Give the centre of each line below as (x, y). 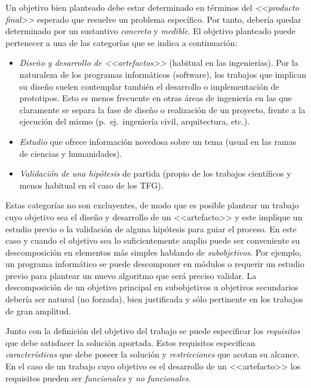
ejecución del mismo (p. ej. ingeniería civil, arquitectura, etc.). (135, 121)
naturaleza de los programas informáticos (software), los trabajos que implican (163, 74)
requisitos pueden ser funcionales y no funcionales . (98, 378)
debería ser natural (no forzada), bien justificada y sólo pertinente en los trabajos (154, 299)
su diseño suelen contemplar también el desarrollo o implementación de (149, 86)
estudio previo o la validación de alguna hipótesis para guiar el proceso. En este (151, 228)
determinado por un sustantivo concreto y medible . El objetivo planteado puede (150, 31)
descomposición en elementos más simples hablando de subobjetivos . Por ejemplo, (154, 252)
